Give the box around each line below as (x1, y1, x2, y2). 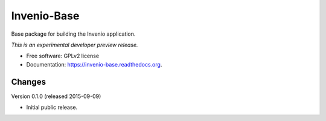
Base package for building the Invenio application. (11, 30, 136, 38)
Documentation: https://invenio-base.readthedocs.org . (26, 60, 162, 68)
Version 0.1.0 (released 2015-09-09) (11, 93, 101, 100)
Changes (11, 76, 46, 87)
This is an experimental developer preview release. (11, 41, 138, 48)
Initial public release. (26, 103, 78, 111)
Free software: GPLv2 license (26, 52, 100, 60)
